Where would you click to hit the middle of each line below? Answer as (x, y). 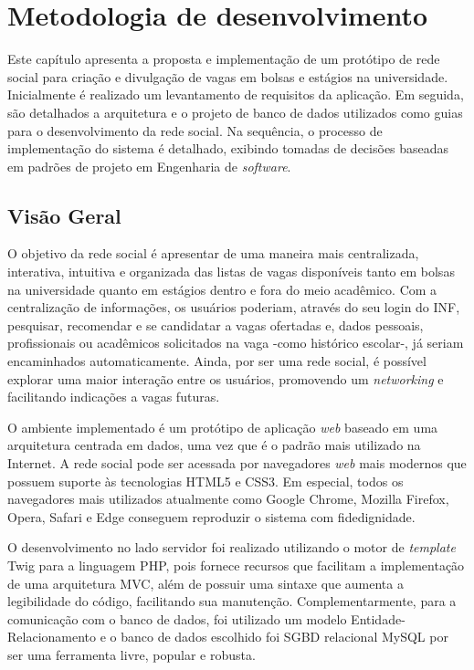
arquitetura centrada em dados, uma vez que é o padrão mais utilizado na (214, 445)
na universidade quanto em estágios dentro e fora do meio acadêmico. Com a (222, 289)
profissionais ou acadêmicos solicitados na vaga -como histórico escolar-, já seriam (236, 343)
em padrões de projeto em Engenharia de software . (149, 166)
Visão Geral (64, 215)
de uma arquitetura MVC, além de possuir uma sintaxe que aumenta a (205, 583)
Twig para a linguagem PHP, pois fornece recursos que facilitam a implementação (236, 565)
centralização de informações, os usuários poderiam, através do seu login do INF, (234, 307)
